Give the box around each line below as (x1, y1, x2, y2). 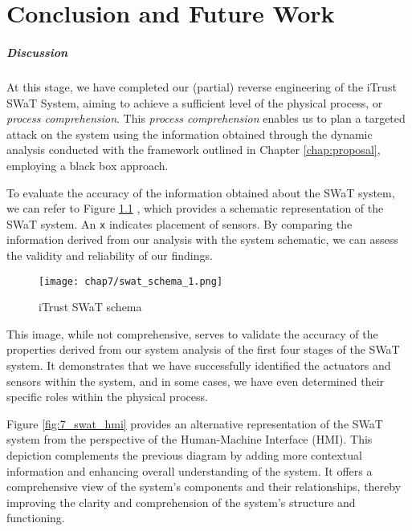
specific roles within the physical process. (6, 388, 208, 405)
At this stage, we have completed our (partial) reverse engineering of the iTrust (6, 78, 397, 95)
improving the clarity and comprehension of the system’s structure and (6, 493, 356, 510)
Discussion (6, 43, 68, 60)
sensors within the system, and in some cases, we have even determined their (6, 372, 385, 389)
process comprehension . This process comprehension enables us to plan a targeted (6, 110, 406, 127)
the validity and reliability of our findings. (6, 246, 213, 263)
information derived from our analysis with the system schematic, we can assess (6, 231, 398, 248)
